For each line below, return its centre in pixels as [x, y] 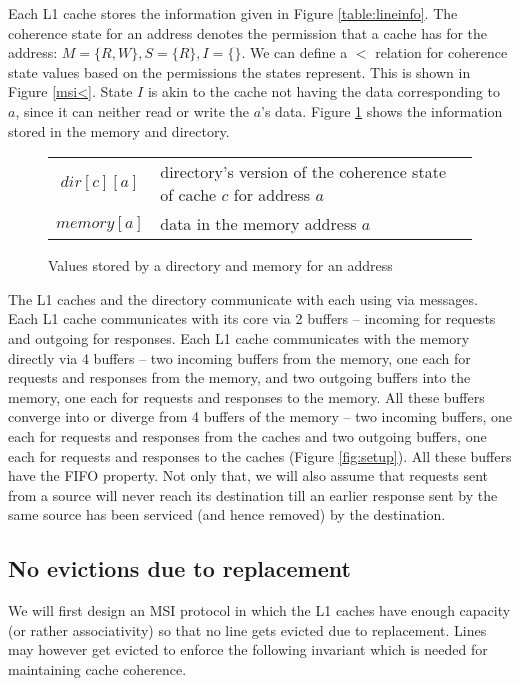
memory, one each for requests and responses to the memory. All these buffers [246, 396]
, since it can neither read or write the [132, 110]
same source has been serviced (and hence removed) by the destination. [227, 514]
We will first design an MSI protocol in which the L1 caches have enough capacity [259, 610]
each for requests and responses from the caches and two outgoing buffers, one [247, 435]
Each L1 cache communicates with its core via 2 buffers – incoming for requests [252, 318]
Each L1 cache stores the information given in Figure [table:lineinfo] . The [233, 13]
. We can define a [294, 52]
